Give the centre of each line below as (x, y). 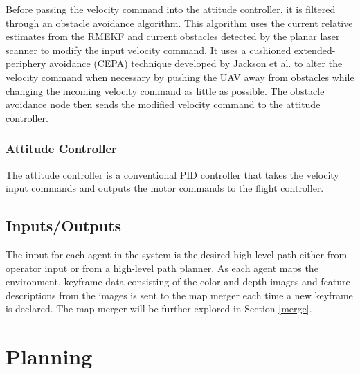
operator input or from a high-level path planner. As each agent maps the (162, 268)
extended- (315, 50)
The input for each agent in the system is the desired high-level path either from (177, 254)
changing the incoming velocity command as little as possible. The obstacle (165, 90)
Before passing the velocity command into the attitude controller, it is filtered (171, 9)
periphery (26, 63)
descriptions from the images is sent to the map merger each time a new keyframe (179, 295)
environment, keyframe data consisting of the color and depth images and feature (178, 282)
